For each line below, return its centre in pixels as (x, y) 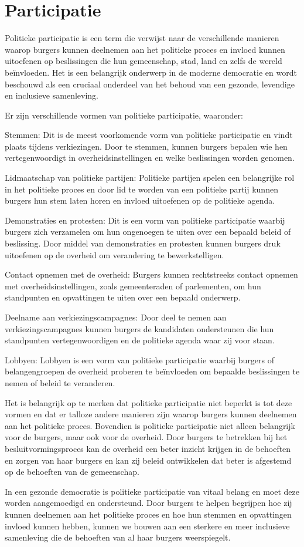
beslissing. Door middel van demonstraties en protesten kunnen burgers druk (143, 243)
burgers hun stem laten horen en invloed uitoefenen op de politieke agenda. (140, 200)
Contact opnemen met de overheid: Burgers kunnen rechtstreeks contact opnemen (151, 274)
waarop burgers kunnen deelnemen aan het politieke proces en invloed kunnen (145, 49)
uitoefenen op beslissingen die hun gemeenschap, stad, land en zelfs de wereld (144, 61)
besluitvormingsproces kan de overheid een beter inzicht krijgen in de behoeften (148, 448)
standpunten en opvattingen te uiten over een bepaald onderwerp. (123, 297)
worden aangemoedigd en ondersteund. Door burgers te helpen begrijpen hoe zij (148, 503)
